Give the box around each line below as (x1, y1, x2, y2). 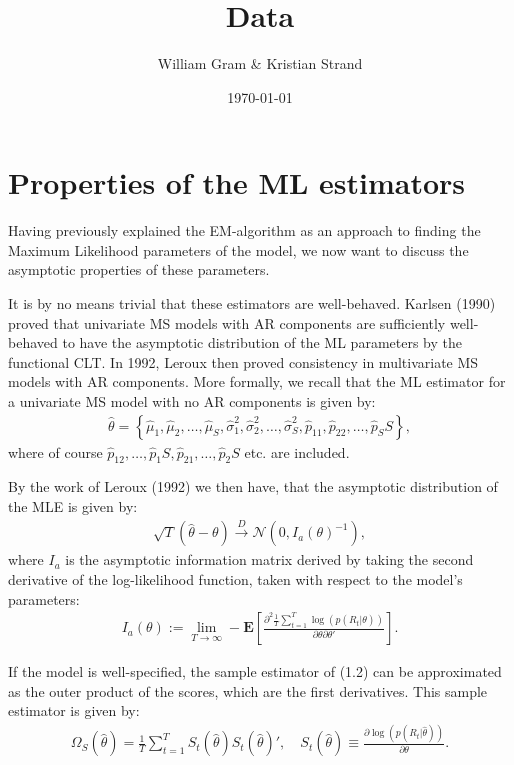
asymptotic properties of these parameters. (8, 259, 270, 280)
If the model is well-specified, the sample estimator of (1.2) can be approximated (8, 661, 502, 682)
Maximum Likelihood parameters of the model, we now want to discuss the (8, 239, 469, 260)
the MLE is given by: (8, 496, 138, 517)
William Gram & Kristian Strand (157, 53, 363, 74)
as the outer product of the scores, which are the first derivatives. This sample (8, 680, 488, 701)
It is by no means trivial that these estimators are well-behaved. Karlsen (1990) (8, 293, 496, 314)
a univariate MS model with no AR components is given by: (8, 391, 376, 411)
